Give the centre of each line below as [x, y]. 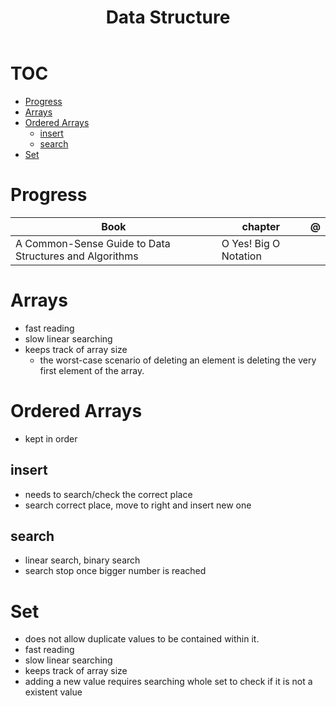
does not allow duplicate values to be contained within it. [142, 639]
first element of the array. [92, 370]
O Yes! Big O [251, 243]
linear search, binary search [82, 560]
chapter [260, 226]
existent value [53, 692]
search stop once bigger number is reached [115, 571]
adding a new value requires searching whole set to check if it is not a [168, 682]
